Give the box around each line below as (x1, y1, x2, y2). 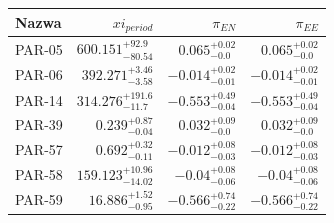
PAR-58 (15, 164, 63, 185)
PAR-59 (15, 189, 63, 210)
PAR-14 (15, 89, 63, 110)
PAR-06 (15, 64, 63, 85)
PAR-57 (15, 139, 63, 160)
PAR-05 (15, 38, 63, 59)
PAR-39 (15, 114, 63, 135)
